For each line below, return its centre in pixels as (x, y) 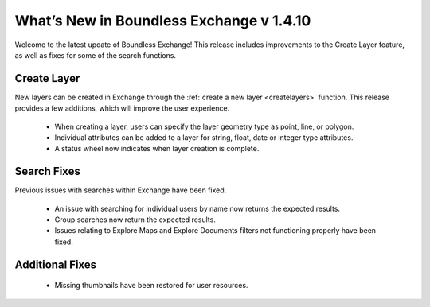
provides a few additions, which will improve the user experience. (122, 108)
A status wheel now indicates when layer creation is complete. (157, 149)
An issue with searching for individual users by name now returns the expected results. (197, 208)
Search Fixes (48, 171)
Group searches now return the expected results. (135, 220)
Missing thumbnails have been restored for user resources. (151, 286)
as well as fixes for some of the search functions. (96, 55)
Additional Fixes (56, 264)
